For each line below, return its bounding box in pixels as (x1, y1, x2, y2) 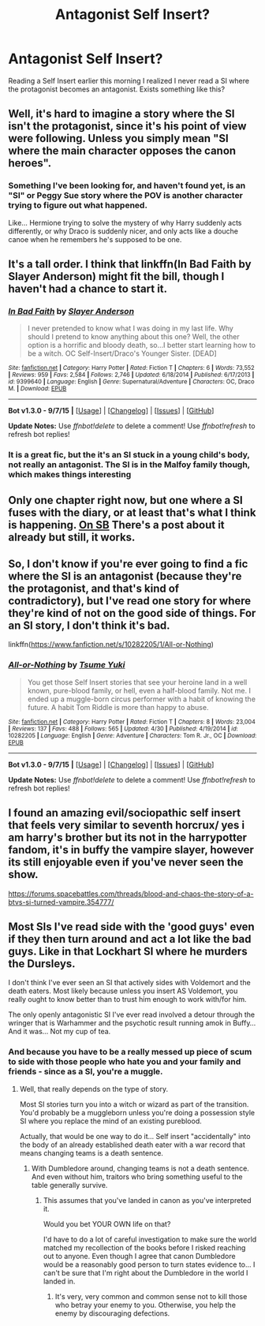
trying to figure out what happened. (8, 200, 148, 211)
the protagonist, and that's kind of (8, 582, 180, 596)
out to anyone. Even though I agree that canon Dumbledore (43, 1251, 236, 1261)
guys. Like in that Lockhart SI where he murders (8, 944, 248, 958)
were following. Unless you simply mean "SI (8, 132, 229, 145)
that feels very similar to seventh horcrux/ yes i (8, 819, 245, 832)
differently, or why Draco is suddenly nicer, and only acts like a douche (8, 226, 239, 236)
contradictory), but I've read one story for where (8, 594, 252, 608)
